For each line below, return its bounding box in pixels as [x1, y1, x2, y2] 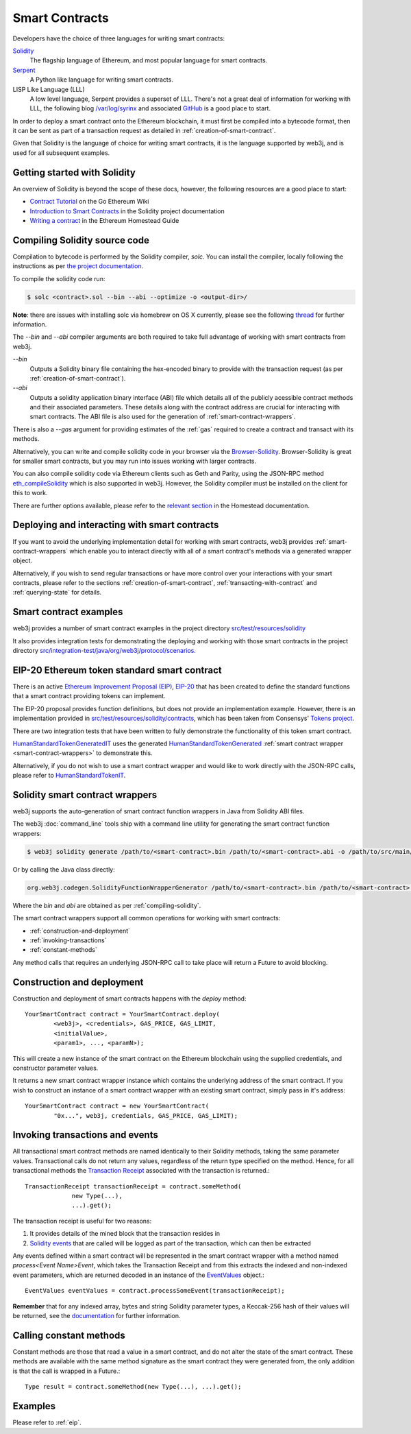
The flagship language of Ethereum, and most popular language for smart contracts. [29, 56, 268, 64]
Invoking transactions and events [12, 1129, 159, 1141]
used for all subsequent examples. [12, 148, 110, 157]
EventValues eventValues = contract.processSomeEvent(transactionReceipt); [25, 1287, 285, 1295]
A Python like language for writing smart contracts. [29, 75, 174, 84]
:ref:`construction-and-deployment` [29, 927, 130, 935]
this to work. [12, 489, 48, 497]
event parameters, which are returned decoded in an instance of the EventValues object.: [12, 1271, 265, 1279]
